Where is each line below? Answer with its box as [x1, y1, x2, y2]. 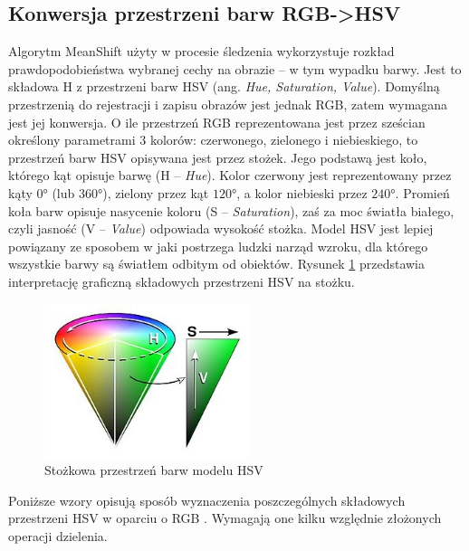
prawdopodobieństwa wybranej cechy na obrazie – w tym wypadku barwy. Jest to [8, 59, 462, 78]
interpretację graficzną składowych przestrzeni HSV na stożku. [8, 271, 355, 290]
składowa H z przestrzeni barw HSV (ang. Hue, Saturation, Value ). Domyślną [8, 77, 440, 96]
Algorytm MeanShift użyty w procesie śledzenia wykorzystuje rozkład [8, 42, 395, 61]
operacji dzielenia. [8, 526, 108, 545]
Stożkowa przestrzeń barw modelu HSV [44, 461, 263, 480]
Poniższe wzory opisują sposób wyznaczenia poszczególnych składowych [8, 490, 406, 509]
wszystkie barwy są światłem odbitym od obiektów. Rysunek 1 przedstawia [8, 254, 426, 273]
